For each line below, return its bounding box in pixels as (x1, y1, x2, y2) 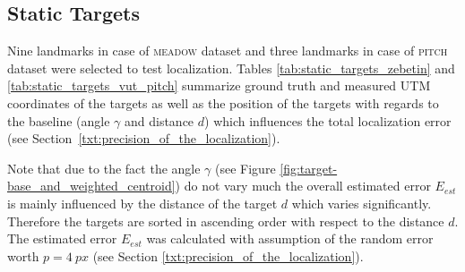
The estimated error (7, 229, 117, 248)
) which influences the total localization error (204, 111, 452, 130)
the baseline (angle (7, 111, 110, 130)
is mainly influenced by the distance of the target (7, 193, 278, 212)
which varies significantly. (291, 193, 432, 212)
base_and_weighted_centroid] (7, 176, 176, 195)
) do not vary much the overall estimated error (175, 176, 431, 195)
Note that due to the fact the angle (7, 158, 201, 177)
